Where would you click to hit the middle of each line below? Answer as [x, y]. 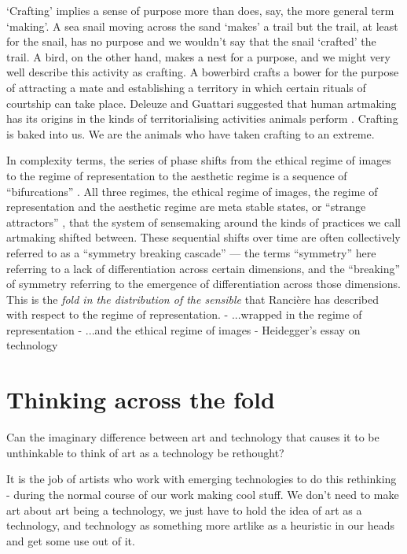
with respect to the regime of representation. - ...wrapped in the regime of [184, 314]
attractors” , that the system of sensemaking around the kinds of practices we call [203, 222]
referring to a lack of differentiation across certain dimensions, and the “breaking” [203, 268]
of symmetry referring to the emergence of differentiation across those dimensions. [203, 284]
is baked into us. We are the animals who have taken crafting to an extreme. [191, 133]
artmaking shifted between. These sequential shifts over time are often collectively [203, 237]
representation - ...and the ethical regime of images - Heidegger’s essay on [183, 329]
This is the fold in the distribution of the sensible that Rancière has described [193, 299]
